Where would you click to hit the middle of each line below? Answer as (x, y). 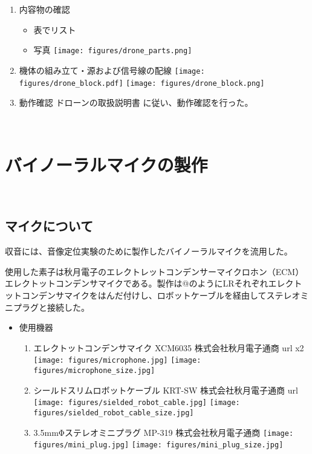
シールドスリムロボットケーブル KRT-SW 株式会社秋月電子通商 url (166, 390)
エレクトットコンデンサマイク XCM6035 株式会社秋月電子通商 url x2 (169, 347)
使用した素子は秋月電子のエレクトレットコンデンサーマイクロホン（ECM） (154, 271)
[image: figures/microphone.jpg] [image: (117, 361)
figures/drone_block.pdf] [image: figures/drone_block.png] (142, 83)
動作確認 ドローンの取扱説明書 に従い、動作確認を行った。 (136, 102)
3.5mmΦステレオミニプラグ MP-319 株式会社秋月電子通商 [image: (164, 432)
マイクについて (49, 226)
